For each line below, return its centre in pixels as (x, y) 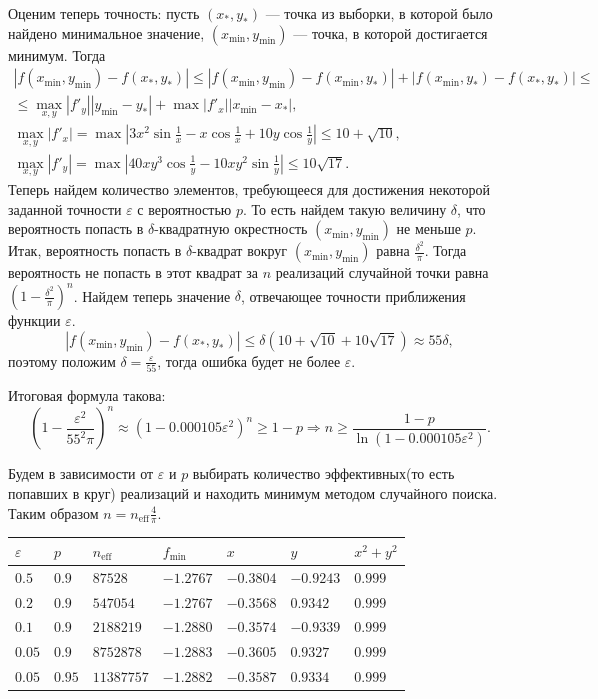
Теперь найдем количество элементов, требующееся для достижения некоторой (249, 188)
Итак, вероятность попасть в (95, 250)
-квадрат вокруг (240, 250)
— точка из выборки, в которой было (379, 13)
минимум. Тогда (57, 54)
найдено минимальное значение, (106, 32)
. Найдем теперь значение (152, 295)
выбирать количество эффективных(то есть (323, 473)
